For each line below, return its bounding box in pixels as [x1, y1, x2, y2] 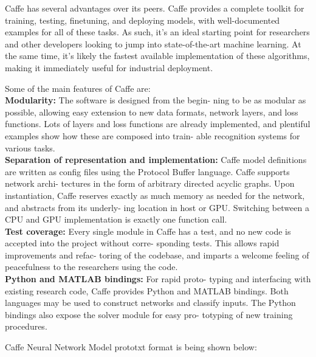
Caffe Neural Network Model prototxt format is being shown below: [5, 341, 257, 353]
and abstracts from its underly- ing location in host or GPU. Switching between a [5, 201, 309, 213]
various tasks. [5, 141, 55, 154]
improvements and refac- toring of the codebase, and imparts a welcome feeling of [5, 248, 309, 261]
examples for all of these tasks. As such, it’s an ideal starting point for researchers [5, 26, 310, 38]
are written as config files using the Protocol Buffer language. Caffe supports [5, 165, 290, 178]
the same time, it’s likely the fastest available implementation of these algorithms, [5, 49, 310, 62]
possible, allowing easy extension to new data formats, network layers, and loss [5, 105, 298, 118]
